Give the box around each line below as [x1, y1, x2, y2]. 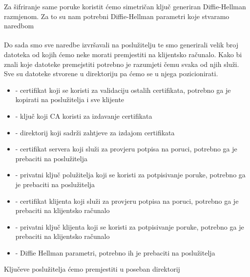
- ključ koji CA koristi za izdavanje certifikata [15, 110, 152, 121]
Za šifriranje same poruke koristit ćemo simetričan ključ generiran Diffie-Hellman [4, 1, 246, 11]
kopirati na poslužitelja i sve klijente [15, 94, 125, 105]
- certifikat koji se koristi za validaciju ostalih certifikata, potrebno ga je [15, 85, 231, 95]
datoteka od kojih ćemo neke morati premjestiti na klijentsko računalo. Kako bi [4, 49, 242, 59]
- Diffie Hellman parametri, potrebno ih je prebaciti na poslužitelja [15, 247, 215, 257]
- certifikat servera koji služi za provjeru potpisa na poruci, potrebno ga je [15, 144, 237, 154]
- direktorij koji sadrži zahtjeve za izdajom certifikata [15, 127, 175, 137]
